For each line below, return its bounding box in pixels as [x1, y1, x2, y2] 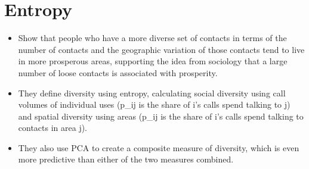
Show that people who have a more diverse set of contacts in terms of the [18, 32, 287, 44]
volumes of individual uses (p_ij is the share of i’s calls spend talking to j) [18, 98, 291, 111]
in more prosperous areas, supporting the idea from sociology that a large [18, 55, 288, 67]
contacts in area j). [18, 121, 88, 134]
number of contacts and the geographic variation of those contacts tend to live [18, 43, 305, 55]
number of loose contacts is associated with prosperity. [18, 66, 218, 79]
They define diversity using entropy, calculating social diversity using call [18, 86, 286, 99]
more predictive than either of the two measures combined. [18, 153, 234, 165]
